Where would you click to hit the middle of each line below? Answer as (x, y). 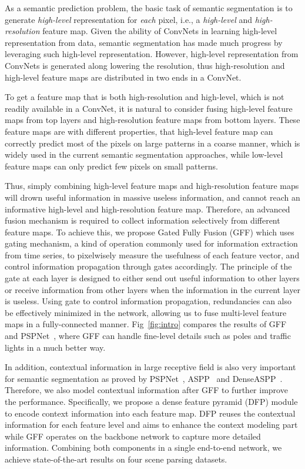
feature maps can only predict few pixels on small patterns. (111, 166)
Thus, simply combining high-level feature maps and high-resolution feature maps (152, 186)
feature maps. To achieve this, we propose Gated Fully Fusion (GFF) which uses (150, 232)
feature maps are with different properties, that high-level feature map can (139, 131)
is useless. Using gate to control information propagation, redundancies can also (148, 301)
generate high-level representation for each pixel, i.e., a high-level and (128, 19)
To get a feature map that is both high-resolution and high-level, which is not (145, 97)
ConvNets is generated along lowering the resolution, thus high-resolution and (145, 65)
